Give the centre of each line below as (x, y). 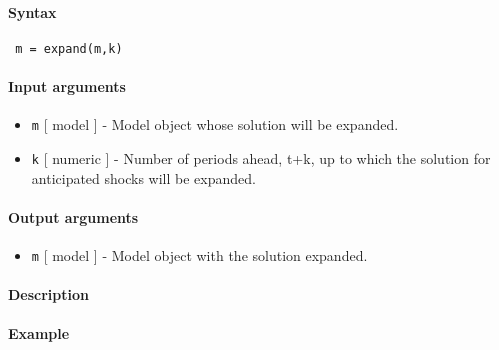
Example (39, 333)
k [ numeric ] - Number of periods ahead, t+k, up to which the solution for (261, 157)
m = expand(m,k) (69, 48)
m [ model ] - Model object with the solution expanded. (199, 254)
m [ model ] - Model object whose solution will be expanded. (215, 124)
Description (49, 294)
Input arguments (67, 86)
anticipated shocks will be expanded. (143, 177)
